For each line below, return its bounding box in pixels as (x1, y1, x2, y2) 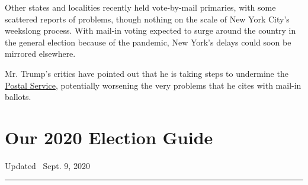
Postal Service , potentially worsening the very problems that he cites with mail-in (5, 79, 301, 91)
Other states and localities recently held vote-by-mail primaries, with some (5, 1, 276, 13)
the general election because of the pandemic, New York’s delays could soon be (5, 35, 291, 48)
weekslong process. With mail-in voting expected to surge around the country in (5, 24, 296, 37)
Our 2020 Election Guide (5, 125, 213, 149)
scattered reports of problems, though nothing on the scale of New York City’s (5, 12, 290, 25)
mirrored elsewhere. (5, 47, 76, 60)
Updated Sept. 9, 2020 (5, 159, 90, 171)
